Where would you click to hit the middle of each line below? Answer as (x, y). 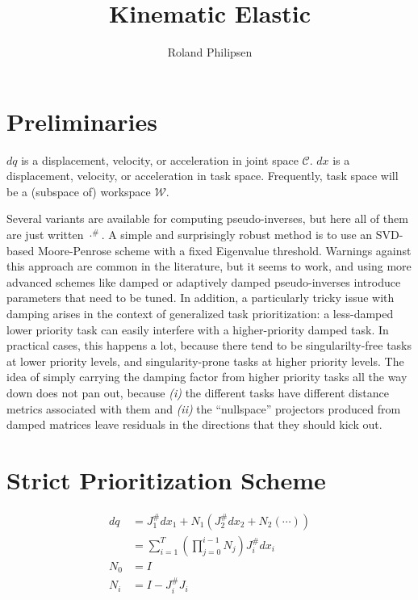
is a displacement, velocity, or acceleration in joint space (160, 159)
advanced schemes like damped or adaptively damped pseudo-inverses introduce (204, 281)
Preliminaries (82, 121)
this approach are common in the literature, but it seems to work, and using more (209, 266)
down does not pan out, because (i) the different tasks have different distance (198, 392)
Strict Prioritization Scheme (166, 479)
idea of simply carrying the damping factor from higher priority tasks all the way (207, 377)
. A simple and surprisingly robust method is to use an (237, 235)
